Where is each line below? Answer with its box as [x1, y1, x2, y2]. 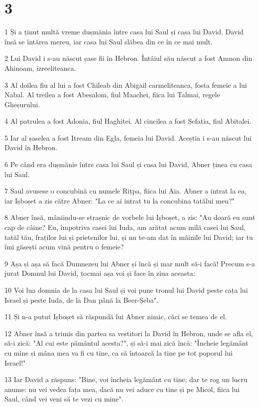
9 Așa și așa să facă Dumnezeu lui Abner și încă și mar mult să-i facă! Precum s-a [4, 258, 255, 268]
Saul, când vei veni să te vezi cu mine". [4, 394, 124, 404]
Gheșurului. [4, 99, 40, 109]
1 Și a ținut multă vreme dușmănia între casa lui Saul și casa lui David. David [4, 26, 244, 37]
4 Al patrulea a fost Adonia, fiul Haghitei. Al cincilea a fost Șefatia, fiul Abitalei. [4, 116, 252, 126]
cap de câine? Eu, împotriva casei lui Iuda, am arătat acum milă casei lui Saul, [4, 222, 246, 232]
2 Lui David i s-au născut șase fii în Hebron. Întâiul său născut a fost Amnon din [4, 53, 253, 63]
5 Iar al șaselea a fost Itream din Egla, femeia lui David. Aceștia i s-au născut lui [4, 132, 252, 143]
